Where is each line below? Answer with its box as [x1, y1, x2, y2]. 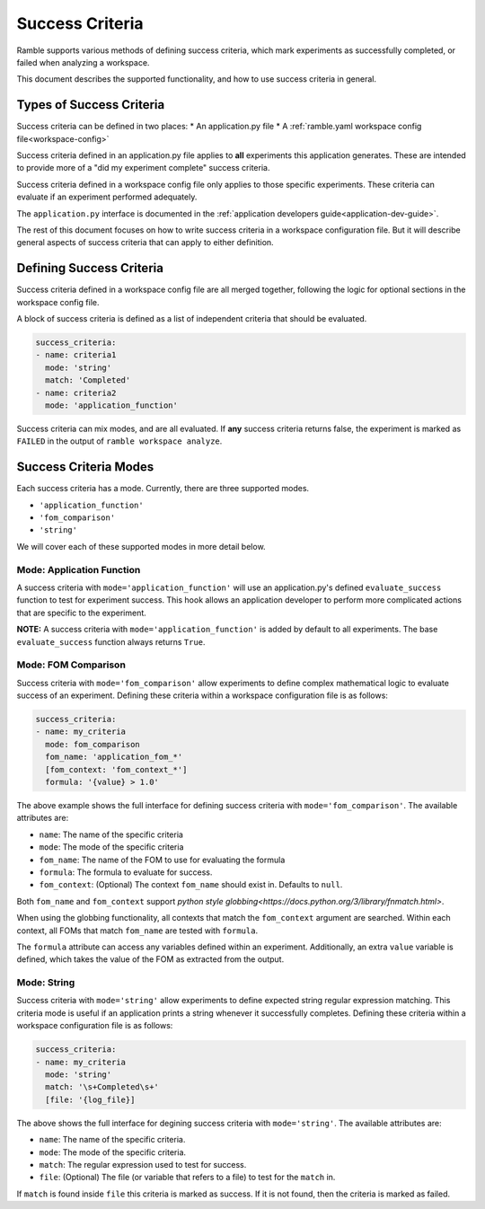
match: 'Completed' [45, 375, 131, 385]
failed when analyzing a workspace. [16, 57, 150, 67]
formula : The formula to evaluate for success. [39, 867, 213, 878]
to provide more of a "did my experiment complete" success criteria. [16, 163, 270, 173]
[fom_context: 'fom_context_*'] [45, 764, 188, 774]
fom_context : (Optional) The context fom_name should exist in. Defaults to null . [39, 879, 343, 890]
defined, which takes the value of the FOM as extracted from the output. [16, 954, 285, 965]
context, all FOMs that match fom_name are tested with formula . [16, 925, 259, 936]
